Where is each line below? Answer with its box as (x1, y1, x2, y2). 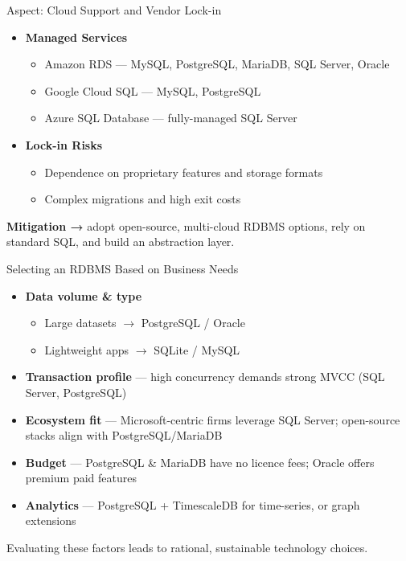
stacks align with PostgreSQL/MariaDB (25, 427, 223, 444)
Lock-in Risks (25, 136, 103, 153)
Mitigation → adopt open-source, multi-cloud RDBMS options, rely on (6, 217, 366, 234)
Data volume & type (25, 287, 142, 304)
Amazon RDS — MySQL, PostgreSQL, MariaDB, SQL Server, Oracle (44, 55, 390, 72)
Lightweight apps (44, 341, 129, 358)
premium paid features (25, 469, 137, 486)
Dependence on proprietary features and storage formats (44, 163, 323, 180)
